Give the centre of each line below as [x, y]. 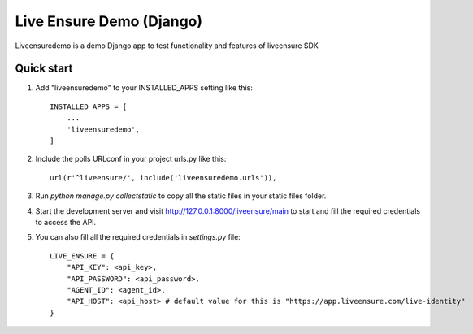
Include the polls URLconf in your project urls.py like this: [131, 159]
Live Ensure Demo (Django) [109, 21]
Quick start [44, 69]
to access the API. [66, 222]
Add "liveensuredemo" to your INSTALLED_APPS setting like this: [144, 88]
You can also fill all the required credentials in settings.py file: [138, 237]
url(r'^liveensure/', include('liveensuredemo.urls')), [163, 178]
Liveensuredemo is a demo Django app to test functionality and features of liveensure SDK [167, 46]
